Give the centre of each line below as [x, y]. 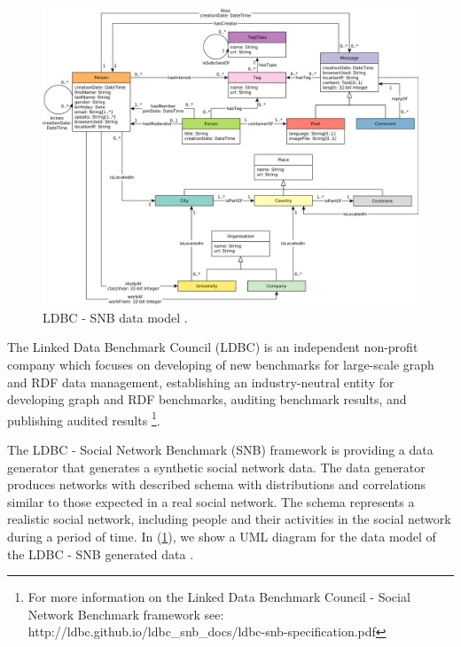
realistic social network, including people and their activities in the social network [229, 519]
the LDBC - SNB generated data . [101, 553]
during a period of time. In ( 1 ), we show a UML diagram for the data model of [222, 536]
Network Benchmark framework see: [126, 614]
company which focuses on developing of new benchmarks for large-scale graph [221, 364]
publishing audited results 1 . [84, 418]
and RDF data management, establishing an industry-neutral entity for [201, 382]
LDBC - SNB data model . [115, 317]
